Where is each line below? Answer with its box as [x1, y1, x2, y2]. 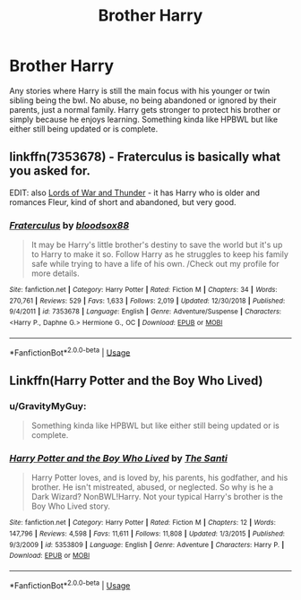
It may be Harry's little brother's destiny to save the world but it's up [30, 239, 283, 251]
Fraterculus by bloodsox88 [9, 219, 130, 231]
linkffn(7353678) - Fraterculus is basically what [9, 150, 281, 165]
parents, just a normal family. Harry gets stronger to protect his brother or [9, 104, 280, 115]
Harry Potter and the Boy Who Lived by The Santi [9, 451, 228, 464]
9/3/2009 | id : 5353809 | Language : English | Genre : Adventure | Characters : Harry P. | [9, 540, 285, 549]
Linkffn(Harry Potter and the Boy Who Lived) [9, 373, 263, 388]
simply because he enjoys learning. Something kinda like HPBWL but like [9, 114, 279, 124]
